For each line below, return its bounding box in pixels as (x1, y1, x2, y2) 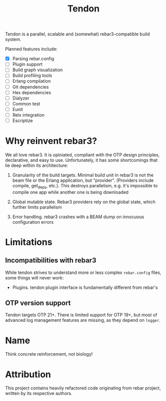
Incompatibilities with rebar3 (5, 256, 96, 265)
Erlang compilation (12, 78, 51, 84)
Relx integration (12, 112, 45, 118)
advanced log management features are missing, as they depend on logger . (5, 317, 161, 323)
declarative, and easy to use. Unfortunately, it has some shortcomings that (5, 157, 158, 163)
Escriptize (12, 118, 33, 124)
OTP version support (5, 299, 71, 307)
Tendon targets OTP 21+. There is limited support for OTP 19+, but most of (5, 312, 158, 318)
